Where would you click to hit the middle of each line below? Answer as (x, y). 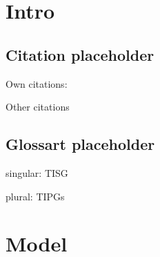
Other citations (38, 107)
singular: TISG (37, 172)
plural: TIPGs (35, 196)
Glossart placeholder (80, 144)
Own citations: (37, 83)
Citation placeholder (80, 54)
